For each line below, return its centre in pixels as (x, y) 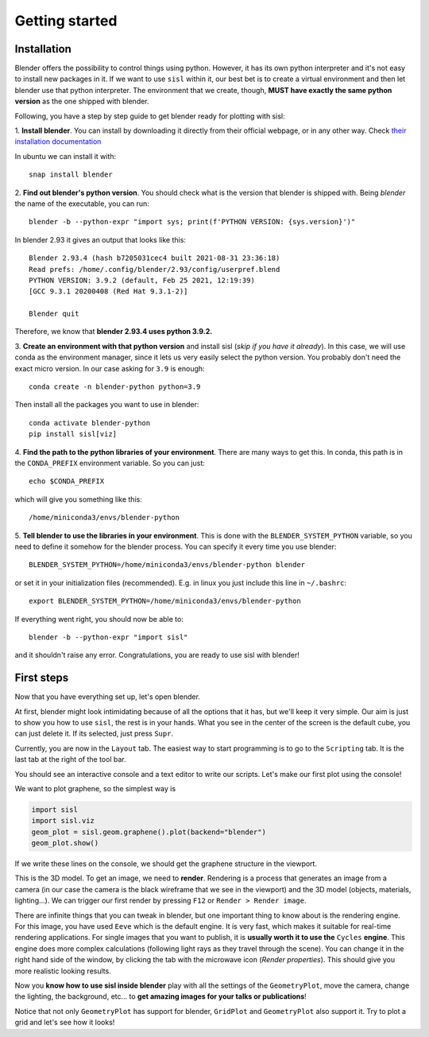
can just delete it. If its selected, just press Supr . (94, 734)
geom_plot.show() (65, 843)
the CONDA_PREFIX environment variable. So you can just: (110, 463)
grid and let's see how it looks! (65, 1023)
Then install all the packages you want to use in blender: (107, 405)
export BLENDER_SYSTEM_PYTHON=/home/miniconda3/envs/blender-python (165, 601)
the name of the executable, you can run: (82, 204)
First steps (42, 678)
